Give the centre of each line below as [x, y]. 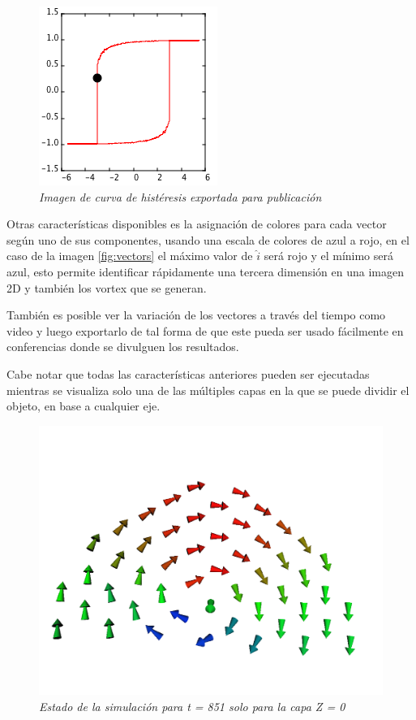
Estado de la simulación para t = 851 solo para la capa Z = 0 [192, 706]
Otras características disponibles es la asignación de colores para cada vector [197, 224]
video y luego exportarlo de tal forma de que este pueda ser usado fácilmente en [205, 330]
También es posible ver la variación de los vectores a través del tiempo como [196, 315]
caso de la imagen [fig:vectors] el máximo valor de [130, 256]
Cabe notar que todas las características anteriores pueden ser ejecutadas [188, 373]
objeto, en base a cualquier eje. [84, 406]
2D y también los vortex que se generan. [107, 287]
